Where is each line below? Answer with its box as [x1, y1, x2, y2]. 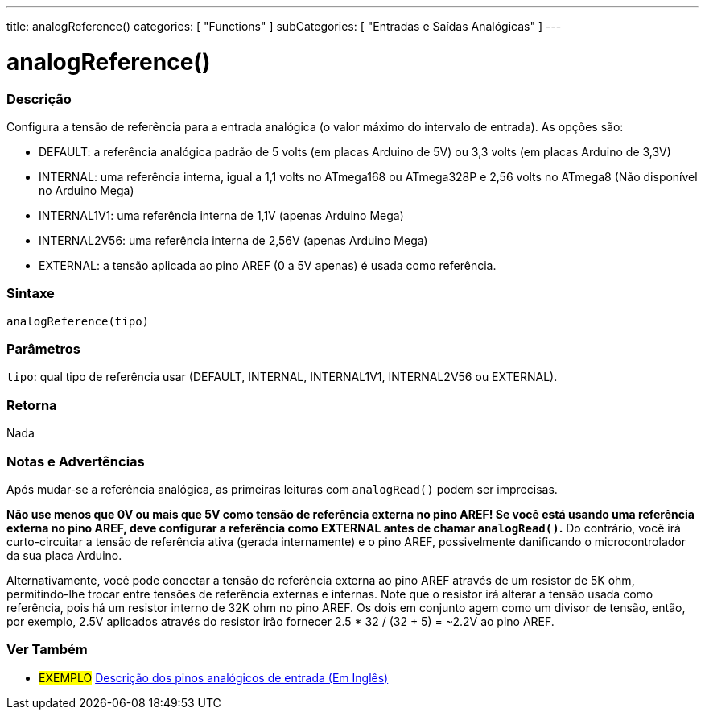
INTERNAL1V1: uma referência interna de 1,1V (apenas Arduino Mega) [39, 208, 404, 222]
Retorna [6, 396, 57, 413]
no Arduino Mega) [39, 183, 134, 197]
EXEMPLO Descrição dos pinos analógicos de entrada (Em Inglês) [39, 670, 389, 685]
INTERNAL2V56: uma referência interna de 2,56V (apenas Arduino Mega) [39, 233, 428, 247]
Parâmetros [6, 341, 80, 357]
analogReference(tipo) [6, 314, 150, 328]
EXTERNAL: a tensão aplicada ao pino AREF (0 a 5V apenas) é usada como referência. [39, 258, 497, 272]
